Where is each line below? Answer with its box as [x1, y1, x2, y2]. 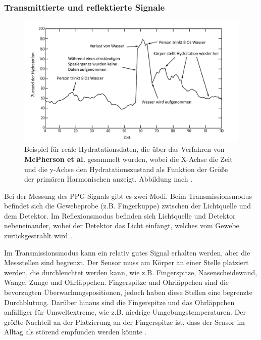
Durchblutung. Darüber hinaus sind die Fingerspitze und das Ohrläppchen [4, 296, 235, 307]
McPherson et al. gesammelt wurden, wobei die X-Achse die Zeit [24, 153, 233, 164]
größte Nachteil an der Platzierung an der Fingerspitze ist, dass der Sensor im [4, 316, 245, 327]
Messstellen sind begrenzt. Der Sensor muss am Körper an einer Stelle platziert [4, 257, 249, 268]
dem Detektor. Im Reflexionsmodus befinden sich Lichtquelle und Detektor [4, 210, 236, 221]
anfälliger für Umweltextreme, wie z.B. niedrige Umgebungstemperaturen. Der [4, 307, 246, 317]
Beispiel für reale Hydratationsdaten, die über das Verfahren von [24, 144, 225, 154]
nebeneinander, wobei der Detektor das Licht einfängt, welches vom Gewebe [4, 220, 239, 231]
